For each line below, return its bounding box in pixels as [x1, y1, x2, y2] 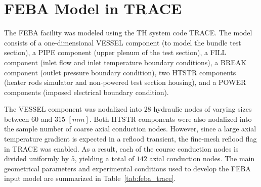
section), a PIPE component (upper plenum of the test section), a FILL [4, 47, 227, 58]
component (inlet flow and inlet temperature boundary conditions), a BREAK [4, 57, 247, 67]
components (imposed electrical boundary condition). [4, 86, 169, 97]
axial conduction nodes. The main [149, 153, 255, 164]
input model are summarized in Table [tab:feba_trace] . [4, 173, 176, 183]
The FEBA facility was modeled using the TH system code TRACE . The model [4, 27, 252, 38]
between [4, 113, 29, 124]
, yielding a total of [74, 153, 135, 164]
